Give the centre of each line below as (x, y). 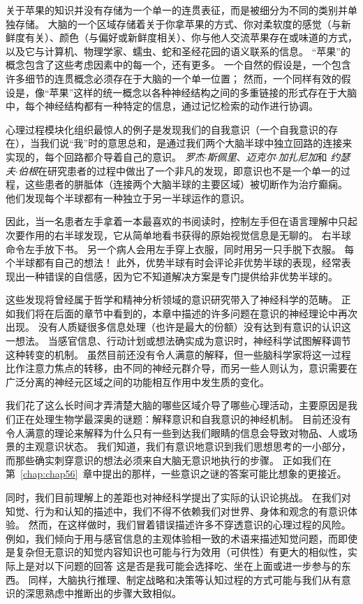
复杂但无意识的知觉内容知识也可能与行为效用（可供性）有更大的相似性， (181, 552)
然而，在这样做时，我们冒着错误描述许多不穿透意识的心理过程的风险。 (190, 525)
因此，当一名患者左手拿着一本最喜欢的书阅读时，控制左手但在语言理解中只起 (181, 221)
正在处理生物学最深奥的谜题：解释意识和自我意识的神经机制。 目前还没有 (183, 419)
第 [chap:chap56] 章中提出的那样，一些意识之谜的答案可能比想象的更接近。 (176, 474)
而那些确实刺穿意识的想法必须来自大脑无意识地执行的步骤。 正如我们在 (169, 460)
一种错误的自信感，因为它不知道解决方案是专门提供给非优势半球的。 (181, 276)
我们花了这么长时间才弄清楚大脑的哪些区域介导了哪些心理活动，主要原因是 (177, 405)
